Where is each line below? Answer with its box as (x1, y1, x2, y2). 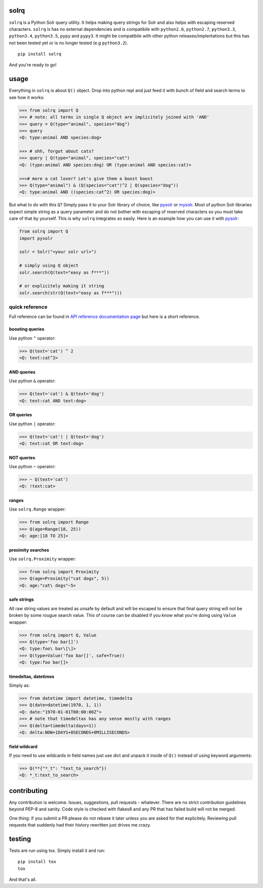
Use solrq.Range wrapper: (9, 506, 66, 512)
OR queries (9, 412, 32, 418)
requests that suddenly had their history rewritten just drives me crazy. (9, 822, 151, 828)
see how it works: (9, 94, 45, 100)
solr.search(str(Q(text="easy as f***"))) (19, 290, 122, 296)
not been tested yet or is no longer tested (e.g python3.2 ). (9, 39, 129, 46)
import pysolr (19, 236, 53, 241)
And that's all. (9, 877, 37, 883)
